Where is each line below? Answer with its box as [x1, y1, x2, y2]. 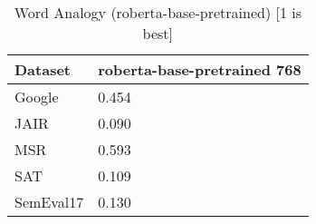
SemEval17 [14, 191, 84, 212]
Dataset [14, 59, 72, 80]
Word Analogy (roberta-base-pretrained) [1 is [14, 2, 302, 23]
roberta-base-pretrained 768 [98, 59, 302, 80]
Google [14, 86, 59, 107]
